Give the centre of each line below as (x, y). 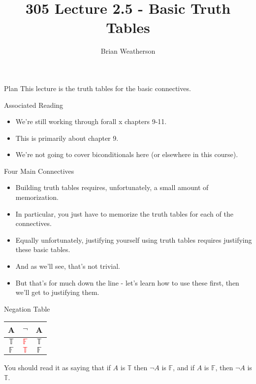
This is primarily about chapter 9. (67, 138)
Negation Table (27, 308)
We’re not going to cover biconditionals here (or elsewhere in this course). (127, 154)
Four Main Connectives (39, 171)
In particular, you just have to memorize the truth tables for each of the (124, 213)
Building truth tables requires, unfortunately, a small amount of (112, 187)
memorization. (37, 197)
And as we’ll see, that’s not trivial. (68, 266)
